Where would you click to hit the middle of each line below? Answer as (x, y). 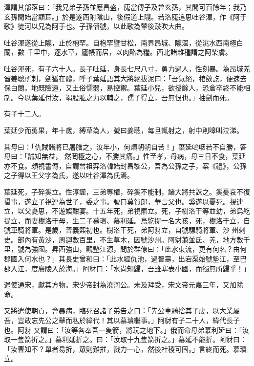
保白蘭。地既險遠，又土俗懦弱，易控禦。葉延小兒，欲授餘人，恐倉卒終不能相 (127, 88)
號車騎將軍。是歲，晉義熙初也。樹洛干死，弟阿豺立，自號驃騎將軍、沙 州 (121, 230)
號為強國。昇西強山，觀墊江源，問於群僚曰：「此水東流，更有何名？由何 (132, 249)
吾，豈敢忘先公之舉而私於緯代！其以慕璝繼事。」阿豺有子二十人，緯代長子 (122, 320)
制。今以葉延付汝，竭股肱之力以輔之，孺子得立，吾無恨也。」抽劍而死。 (118, 97)
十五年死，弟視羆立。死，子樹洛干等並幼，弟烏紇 (171, 211)
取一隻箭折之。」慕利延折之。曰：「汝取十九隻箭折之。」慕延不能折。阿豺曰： (125, 339)
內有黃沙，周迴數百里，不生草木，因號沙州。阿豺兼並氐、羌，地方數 (134, 239)
